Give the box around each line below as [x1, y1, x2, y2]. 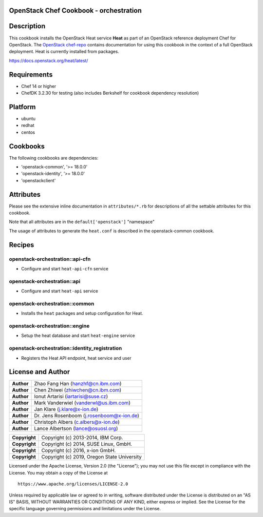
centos [21, 129, 35, 135]
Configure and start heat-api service [21, 288, 98, 294]
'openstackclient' [21, 177, 56, 183]
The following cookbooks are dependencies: [9, 155, 98, 161]
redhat [21, 123, 35, 128]
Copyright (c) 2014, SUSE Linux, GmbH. [41, 441, 132, 448]
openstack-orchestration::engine [9, 323, 90, 330]
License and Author [9, 368, 70, 376]
